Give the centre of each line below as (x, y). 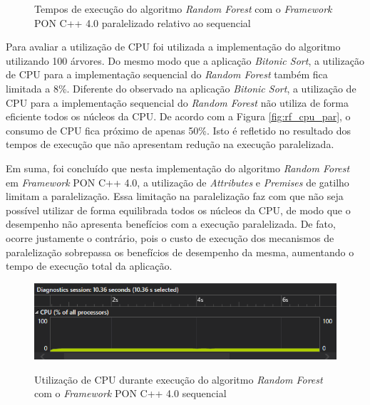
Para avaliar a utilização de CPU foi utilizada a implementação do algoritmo (173, 47)
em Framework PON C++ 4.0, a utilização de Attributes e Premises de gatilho (178, 182)
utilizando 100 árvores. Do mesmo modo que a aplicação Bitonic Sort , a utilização (185, 60)
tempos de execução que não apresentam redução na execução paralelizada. (170, 144)
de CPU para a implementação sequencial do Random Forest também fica (167, 74)
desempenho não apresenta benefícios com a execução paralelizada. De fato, (171, 224)
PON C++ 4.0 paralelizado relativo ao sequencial (143, 22)
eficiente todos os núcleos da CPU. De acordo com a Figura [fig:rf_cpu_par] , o (178, 116)
